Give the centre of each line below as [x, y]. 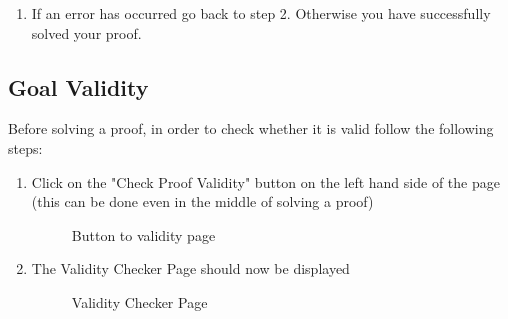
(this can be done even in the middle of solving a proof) [202, 201]
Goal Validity [78, 86]
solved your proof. [86, 32]
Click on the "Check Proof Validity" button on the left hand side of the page [265, 181]
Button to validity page [143, 234]
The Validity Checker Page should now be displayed [190, 268]
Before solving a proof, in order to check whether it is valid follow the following [251, 128]
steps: [25, 147]
